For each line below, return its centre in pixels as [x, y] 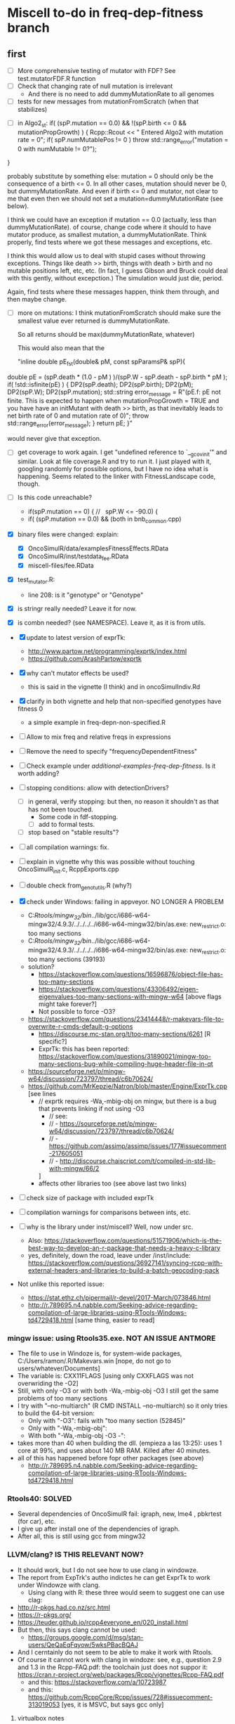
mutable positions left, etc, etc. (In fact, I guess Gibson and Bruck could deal [117, 270]
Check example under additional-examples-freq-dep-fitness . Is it [121, 766]
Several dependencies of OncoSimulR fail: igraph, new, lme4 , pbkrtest [120, 1514]
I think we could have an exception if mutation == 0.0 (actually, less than [112, 219]
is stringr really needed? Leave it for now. [77, 608]
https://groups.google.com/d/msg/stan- [86, 1637]
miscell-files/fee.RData [61, 565]
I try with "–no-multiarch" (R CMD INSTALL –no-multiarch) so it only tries [122, 1406]
